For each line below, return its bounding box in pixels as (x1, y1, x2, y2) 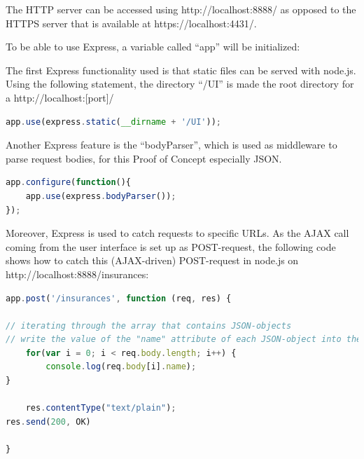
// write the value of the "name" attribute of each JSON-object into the (6, 334, 362, 345)
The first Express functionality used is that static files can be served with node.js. (6, 62, 356, 77)
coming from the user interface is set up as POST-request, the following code (6, 239, 336, 254)
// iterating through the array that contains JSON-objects (6, 320, 292, 331)
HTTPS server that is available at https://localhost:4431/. (6, 15, 257, 30)
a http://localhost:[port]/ (6, 90, 114, 104)
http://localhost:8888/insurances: (6, 266, 149, 281)
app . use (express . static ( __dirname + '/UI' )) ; (6, 116, 221, 127)
